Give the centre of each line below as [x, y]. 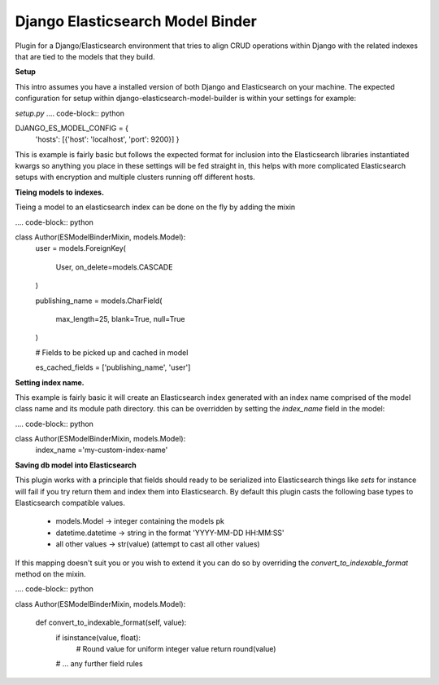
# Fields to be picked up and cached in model [112, 352]
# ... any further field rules [99, 664]
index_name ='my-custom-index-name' [102, 450]
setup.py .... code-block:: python [70, 113]
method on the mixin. [50, 574]
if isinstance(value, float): [98, 637]
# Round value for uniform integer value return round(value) [176, 648]
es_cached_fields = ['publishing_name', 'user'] [113, 367]
